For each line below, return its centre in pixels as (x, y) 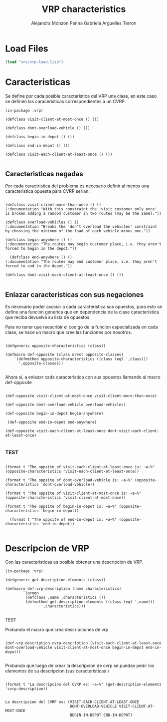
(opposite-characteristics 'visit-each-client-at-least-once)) (72, 472)
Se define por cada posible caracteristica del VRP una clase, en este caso (81, 96)
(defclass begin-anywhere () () (39, 240)
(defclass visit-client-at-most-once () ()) (52, 119)
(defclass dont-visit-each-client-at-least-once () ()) (64, 275)
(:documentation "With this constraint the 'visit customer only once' (81, 209)
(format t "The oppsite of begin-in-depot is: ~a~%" (61, 507)
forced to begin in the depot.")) (41, 249)
